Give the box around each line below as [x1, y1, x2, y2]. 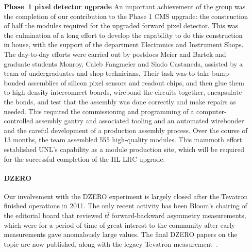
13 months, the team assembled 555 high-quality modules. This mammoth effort [4, 134, 242, 145]
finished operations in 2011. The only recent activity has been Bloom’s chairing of [4, 201, 248, 211]
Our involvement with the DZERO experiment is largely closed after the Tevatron [4, 191, 248, 201]
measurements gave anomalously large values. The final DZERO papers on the [4, 229, 237, 239]
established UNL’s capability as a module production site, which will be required [4, 144, 244, 154]
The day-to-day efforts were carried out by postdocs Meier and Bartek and [4, 49, 226, 59]
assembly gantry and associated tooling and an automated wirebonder [35, 116, 244, 126]
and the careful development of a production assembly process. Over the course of [4, 125, 248, 135]
